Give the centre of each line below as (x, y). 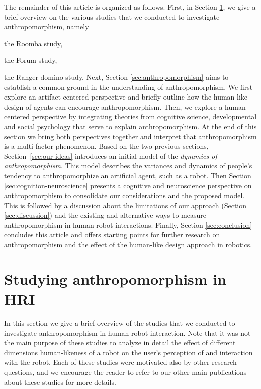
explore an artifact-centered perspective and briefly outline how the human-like (126, 97)
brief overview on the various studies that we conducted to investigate (112, 16)
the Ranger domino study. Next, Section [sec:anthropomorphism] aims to (116, 77)
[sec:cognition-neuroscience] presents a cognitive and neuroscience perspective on (128, 185)
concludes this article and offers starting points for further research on (112, 234)
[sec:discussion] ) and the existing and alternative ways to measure (105, 215)
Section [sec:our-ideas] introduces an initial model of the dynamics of (111, 156)
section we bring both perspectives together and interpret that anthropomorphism (130, 136)
